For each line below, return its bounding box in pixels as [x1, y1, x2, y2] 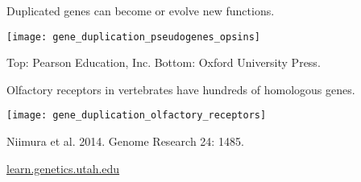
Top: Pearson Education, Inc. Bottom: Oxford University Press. [6, 54, 321, 71]
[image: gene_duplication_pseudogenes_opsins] [6, 31, 260, 43]
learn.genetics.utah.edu [6, 159, 120, 176]
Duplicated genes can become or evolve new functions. [6, 2, 275, 19]
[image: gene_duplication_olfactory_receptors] [6, 110, 267, 122]
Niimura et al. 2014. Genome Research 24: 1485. [6, 133, 244, 150]
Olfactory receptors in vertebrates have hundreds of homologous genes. [6, 81, 355, 97]
